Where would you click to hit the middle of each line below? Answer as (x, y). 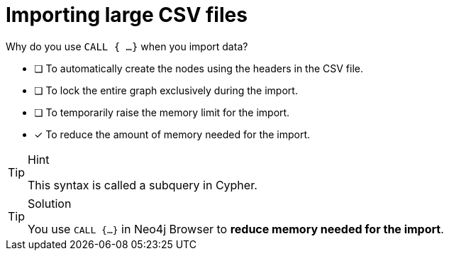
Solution (50, 203)
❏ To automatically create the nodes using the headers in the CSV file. (199, 68)
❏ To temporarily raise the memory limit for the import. (162, 112)
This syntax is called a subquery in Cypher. (143, 185)
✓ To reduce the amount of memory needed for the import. (172, 134)
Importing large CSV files (127, 15)
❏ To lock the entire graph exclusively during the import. (166, 90)
